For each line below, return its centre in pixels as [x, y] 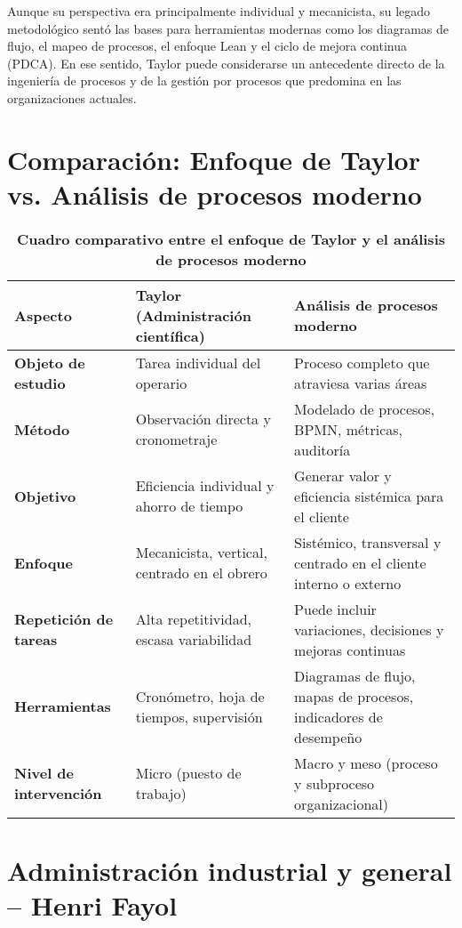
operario [161, 383]
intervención [58, 794]
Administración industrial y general [230, 871]
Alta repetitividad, [194, 619]
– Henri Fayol [92, 905]
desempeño [328, 737]
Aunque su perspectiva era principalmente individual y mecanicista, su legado [219, 11]
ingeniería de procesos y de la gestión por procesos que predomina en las [204, 81]
